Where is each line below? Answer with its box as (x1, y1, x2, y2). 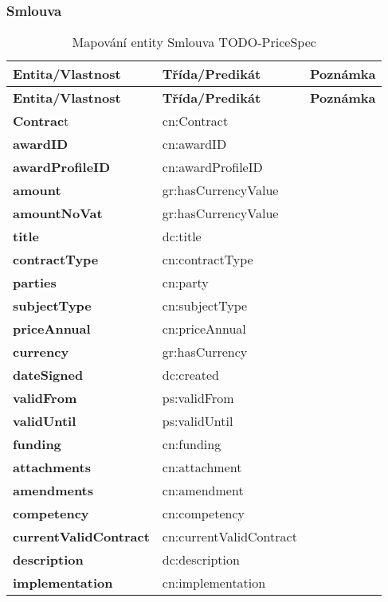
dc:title (162, 227, 202, 246)
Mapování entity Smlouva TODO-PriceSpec (72, 33, 316, 52)
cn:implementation (162, 573, 266, 592)
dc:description (162, 550, 240, 569)
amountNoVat (13, 204, 103, 223)
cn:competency (162, 504, 245, 523)
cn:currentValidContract (162, 527, 297, 546)
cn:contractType (162, 250, 253, 269)
